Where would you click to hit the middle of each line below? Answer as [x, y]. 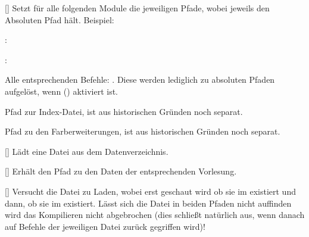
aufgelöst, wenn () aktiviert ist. [61, 91]
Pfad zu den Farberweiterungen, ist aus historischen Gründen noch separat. [143, 131]
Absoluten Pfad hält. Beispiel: [60, 19]
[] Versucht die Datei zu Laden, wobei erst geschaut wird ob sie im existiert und [150, 191]
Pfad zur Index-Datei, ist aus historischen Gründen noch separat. [124, 111]
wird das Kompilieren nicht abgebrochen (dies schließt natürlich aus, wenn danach [155, 215]
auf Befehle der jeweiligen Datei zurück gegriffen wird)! [105, 226]
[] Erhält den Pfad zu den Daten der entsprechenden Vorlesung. [121, 171]
